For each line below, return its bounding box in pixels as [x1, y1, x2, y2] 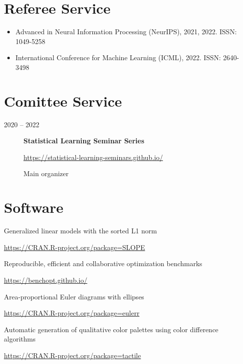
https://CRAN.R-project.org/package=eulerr [4, 308, 140, 318]
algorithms [4, 334, 36, 344]
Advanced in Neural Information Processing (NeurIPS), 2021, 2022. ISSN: [15, 26, 237, 37]
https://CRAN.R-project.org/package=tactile [4, 350, 141, 360]
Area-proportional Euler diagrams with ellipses [4, 291, 144, 301]
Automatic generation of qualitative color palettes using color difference [4, 324, 219, 334]
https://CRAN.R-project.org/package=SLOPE [4, 242, 145, 252]
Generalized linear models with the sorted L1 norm [4, 226, 157, 236]
